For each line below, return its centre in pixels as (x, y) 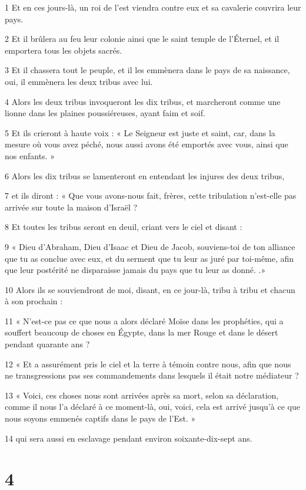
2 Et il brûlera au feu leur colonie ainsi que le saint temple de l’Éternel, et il (142, 39)
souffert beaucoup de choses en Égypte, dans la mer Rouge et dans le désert (142, 332)
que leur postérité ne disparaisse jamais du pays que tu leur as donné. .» (135, 270)
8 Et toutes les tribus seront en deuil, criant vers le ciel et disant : (124, 227)
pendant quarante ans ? (47, 344)
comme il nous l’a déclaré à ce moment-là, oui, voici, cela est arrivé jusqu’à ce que (152, 407)
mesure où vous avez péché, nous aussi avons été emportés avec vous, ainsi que (147, 144)
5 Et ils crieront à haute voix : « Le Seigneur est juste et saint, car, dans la (140, 132)
